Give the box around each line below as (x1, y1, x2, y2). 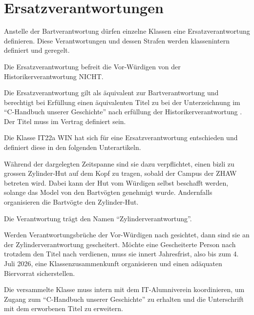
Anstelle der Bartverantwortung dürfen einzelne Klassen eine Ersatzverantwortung (4, 26, 250, 36)
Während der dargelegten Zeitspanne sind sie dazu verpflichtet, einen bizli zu (4, 158, 234, 168)
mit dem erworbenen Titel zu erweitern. (4, 303, 123, 314)
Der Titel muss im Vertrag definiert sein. (4, 116, 126, 126)
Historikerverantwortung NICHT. (4, 71, 104, 81)
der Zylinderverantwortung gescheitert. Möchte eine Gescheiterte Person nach (4, 239, 236, 249)
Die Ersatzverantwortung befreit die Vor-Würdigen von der (4, 61, 181, 71)
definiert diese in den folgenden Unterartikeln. (4, 142, 141, 152)
